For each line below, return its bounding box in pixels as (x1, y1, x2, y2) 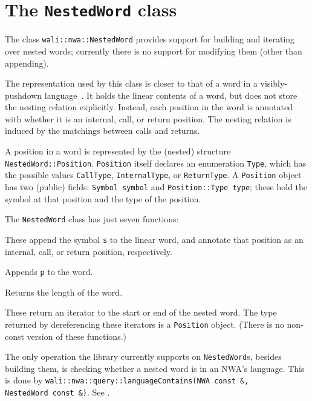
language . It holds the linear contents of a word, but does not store (44, 88, 297, 101)
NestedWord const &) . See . (5, 386, 110, 399)
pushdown (5, 88, 42, 101)
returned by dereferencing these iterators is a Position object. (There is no (5, 317, 284, 330)
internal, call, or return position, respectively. (5, 245, 172, 257)
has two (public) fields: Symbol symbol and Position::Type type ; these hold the (5, 180, 308, 193)
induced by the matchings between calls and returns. (5, 124, 200, 137)
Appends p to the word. (5, 265, 93, 278)
